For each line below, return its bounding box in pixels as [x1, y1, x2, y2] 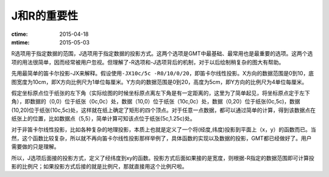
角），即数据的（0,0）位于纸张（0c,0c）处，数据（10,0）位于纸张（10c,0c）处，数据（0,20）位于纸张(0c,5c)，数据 [11, 98, 301, 105]
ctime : [11, 30, 28, 38]
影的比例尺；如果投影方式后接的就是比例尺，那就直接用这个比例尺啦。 [11, 163, 188, 170]
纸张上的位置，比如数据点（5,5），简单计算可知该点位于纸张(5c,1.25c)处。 [11, 115, 196, 122]
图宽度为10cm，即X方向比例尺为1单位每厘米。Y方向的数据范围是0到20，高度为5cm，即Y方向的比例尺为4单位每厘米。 [11, 78, 308, 85]
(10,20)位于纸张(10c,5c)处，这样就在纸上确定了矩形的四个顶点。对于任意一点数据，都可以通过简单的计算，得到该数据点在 [11, 106, 316, 114]
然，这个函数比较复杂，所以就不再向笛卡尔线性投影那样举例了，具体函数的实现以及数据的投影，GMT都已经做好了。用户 [11, 134, 312, 142]
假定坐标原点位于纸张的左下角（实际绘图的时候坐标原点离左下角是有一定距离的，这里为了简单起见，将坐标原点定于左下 [11, 89, 310, 97]
